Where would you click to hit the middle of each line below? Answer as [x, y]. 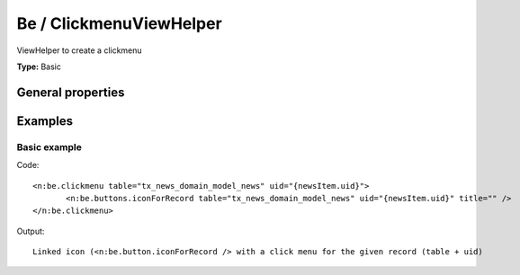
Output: [31, 231]
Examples [45, 121]
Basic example [49, 146]
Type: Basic [39, 67]
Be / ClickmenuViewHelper [119, 23]
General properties [71, 92]
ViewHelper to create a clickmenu [80, 50]
